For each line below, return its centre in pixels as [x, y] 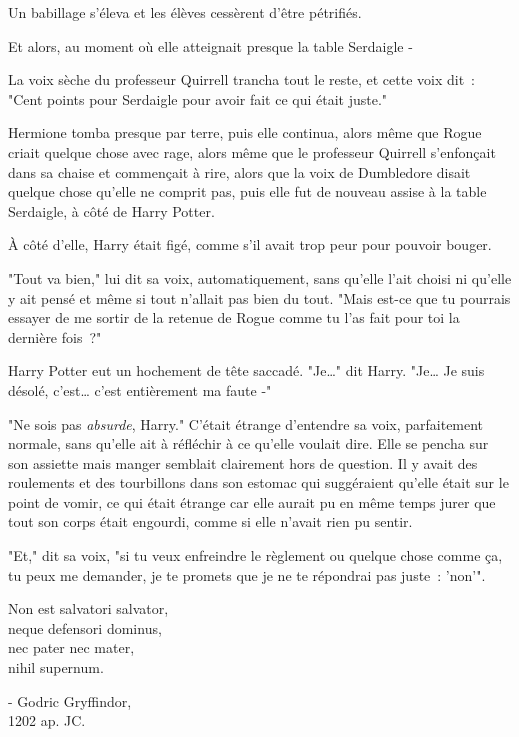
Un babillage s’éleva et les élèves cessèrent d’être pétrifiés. [185, 12]
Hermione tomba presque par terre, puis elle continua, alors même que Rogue [245, 132]
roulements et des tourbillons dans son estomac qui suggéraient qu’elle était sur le [258, 482]
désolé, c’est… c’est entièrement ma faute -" [140, 389]
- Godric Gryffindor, [70, 700]
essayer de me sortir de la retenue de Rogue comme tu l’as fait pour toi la [234, 317]
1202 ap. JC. [47, 720]
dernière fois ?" [55, 336]
